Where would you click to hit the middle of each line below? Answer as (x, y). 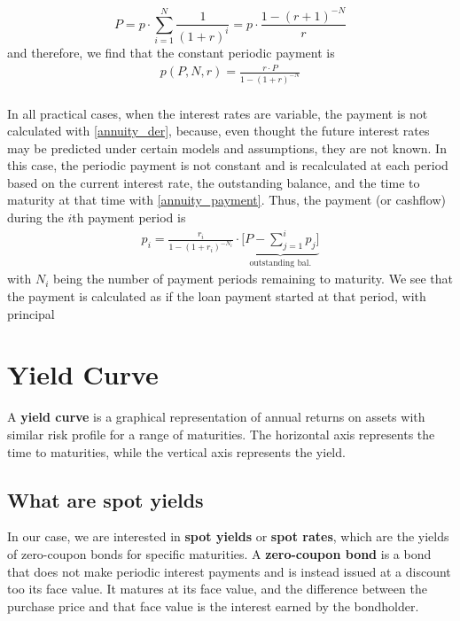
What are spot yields (105, 499)
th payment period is (129, 217)
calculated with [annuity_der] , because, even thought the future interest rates (218, 131)
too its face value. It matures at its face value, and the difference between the (217, 589)
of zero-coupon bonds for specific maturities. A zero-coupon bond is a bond (219, 553)
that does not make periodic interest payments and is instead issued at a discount (229, 571)
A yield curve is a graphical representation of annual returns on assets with (216, 417)
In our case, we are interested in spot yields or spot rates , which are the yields (228, 536)
